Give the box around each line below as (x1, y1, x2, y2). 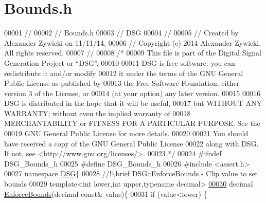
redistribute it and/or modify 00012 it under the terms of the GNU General (4, 67, 243, 78)
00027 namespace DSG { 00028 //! (4, 168, 112, 179)
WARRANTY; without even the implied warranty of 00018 (4, 107, 191, 118)
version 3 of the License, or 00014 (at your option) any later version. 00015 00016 (4, 87, 261, 98)
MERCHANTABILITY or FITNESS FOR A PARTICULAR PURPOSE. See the (4, 118, 260, 128)
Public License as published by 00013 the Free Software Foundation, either (4, 78, 240, 88)
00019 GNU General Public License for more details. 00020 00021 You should (4, 128, 249, 139)
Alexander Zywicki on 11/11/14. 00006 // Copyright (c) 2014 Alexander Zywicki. (4, 37, 261, 48)
